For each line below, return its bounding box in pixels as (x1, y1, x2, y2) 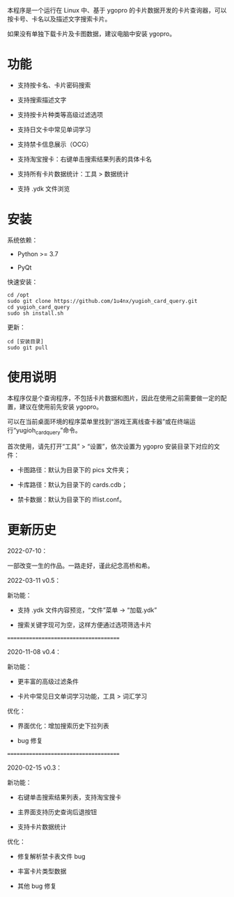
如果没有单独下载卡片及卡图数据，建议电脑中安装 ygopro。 (7, 30, 176, 38)
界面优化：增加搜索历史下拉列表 (17, 721, 109, 730)
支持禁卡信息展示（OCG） (17, 140, 93, 148)
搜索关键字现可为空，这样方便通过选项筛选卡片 (17, 621, 152, 629)
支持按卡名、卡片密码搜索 (17, 81, 91, 89)
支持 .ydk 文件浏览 (17, 184, 70, 193)
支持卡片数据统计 (17, 822, 67, 831)
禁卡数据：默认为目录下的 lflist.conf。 (17, 495, 125, 504)
